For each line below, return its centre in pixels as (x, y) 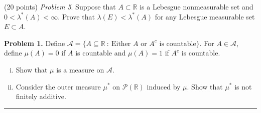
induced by (164, 86)
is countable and (101, 53)
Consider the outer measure (58, 86)
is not (243, 86)
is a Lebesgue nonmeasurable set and (197, 6)
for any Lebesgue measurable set (205, 16)
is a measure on (80, 69)
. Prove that (76, 16)
